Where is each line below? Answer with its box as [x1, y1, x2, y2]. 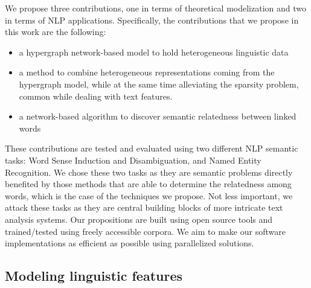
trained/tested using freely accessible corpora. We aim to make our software [5, 225, 286, 237]
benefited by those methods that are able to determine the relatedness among [5, 178, 292, 190]
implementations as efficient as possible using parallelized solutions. [5, 237, 254, 249]
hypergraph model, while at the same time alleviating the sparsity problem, [19, 77, 299, 90]
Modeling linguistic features [5, 266, 183, 285]
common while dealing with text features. [19, 89, 173, 102]
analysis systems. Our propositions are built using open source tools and [5, 213, 273, 225]
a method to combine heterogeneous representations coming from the [19, 66, 275, 78]
